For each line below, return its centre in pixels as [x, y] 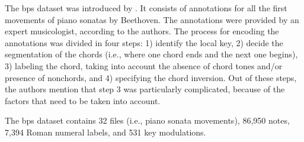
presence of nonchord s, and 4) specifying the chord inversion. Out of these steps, [151, 77]
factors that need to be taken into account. [83, 100]
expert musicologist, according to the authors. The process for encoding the [142, 31]
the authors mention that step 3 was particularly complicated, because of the [145, 89]
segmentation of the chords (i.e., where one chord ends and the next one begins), [151, 54]
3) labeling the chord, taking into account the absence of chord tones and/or [144, 65]
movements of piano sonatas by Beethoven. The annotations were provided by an [152, 19]
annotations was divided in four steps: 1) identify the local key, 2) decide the [144, 42]
